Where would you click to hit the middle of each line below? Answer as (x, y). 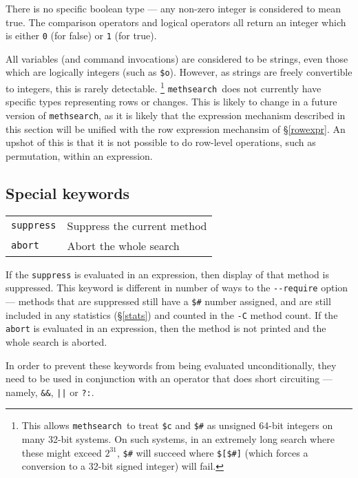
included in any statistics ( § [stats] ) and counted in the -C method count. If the (172, 314)
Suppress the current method (137, 225)
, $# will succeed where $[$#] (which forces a (212, 452)
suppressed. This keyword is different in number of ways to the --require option (177, 288)
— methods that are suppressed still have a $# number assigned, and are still (168, 301)
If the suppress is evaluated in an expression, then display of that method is (167, 274)
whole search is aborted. (56, 341)
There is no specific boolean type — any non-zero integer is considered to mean (173, 8)
